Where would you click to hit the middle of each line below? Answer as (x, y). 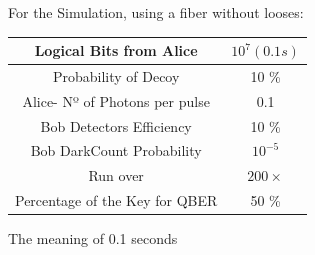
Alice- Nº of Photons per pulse (116, 100)
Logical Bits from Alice (116, 50)
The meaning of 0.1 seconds (93, 238)
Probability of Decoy (116, 75)
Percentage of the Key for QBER (116, 200)
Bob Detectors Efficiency (116, 125)
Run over (116, 175)
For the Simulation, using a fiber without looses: (156, 12)
